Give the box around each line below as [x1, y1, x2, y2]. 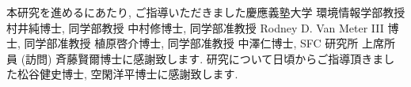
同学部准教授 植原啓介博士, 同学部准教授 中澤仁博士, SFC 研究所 [24, 35, 359, 51]
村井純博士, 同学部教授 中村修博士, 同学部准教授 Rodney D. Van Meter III [6, 19, 384, 36]
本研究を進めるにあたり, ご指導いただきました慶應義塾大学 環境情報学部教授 [6, 4, 405, 20]
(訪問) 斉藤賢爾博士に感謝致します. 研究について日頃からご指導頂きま [21, 50, 384, 66]
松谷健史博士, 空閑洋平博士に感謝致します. [17, 66, 238, 82]
